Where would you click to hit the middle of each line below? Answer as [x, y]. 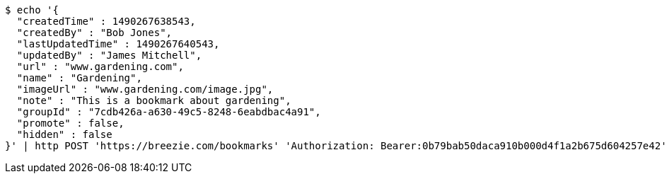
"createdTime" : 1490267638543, [106, 21]
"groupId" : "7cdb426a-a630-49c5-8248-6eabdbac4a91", [169, 112]
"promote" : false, [70, 123]
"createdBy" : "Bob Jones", [94, 33]
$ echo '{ [32, 10]
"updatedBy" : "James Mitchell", [109, 55]
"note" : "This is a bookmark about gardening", [154, 100]
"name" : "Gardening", [79, 78]
